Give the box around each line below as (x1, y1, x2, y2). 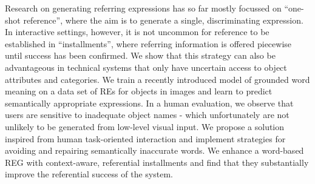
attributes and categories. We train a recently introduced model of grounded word (5, 73, 310, 85)
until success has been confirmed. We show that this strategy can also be (5, 49, 276, 62)
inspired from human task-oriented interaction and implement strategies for (5, 132, 286, 145)
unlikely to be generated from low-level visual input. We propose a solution (5, 120, 285, 133)
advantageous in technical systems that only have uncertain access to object (5, 61, 287, 73)
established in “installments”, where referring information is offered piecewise (5, 37, 292, 50)
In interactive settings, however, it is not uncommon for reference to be (5, 25, 269, 38)
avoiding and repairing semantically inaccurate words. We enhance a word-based (5, 144, 304, 157)
